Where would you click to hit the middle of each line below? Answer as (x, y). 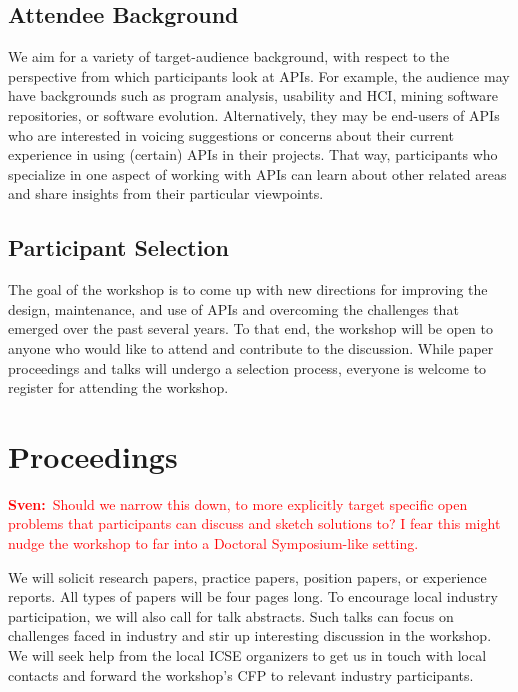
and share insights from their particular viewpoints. (166, 193)
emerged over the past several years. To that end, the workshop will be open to (251, 328)
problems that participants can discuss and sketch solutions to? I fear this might (254, 523)
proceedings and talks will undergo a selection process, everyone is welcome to (247, 367)
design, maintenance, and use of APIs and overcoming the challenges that (233, 308)
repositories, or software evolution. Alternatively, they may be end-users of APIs (254, 114)
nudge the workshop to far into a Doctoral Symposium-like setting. (213, 543)
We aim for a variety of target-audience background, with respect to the (229, 56)
